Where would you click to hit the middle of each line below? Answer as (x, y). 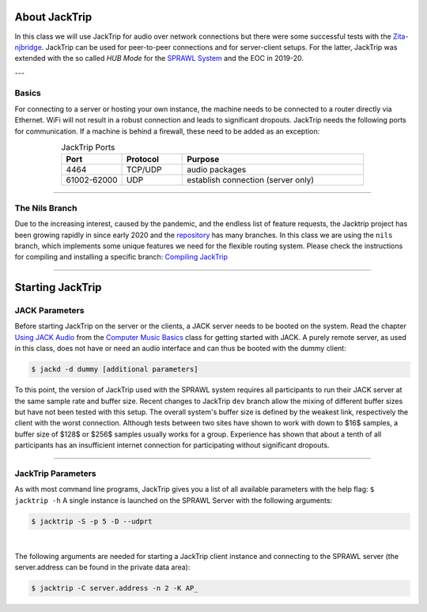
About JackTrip (53, 17)
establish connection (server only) (251, 180)
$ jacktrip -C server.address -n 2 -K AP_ (115, 588)
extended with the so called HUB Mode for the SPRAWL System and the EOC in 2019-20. (159, 59)
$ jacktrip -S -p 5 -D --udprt (92, 521)
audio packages (217, 170)
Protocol (143, 160)
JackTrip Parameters (55, 473)
